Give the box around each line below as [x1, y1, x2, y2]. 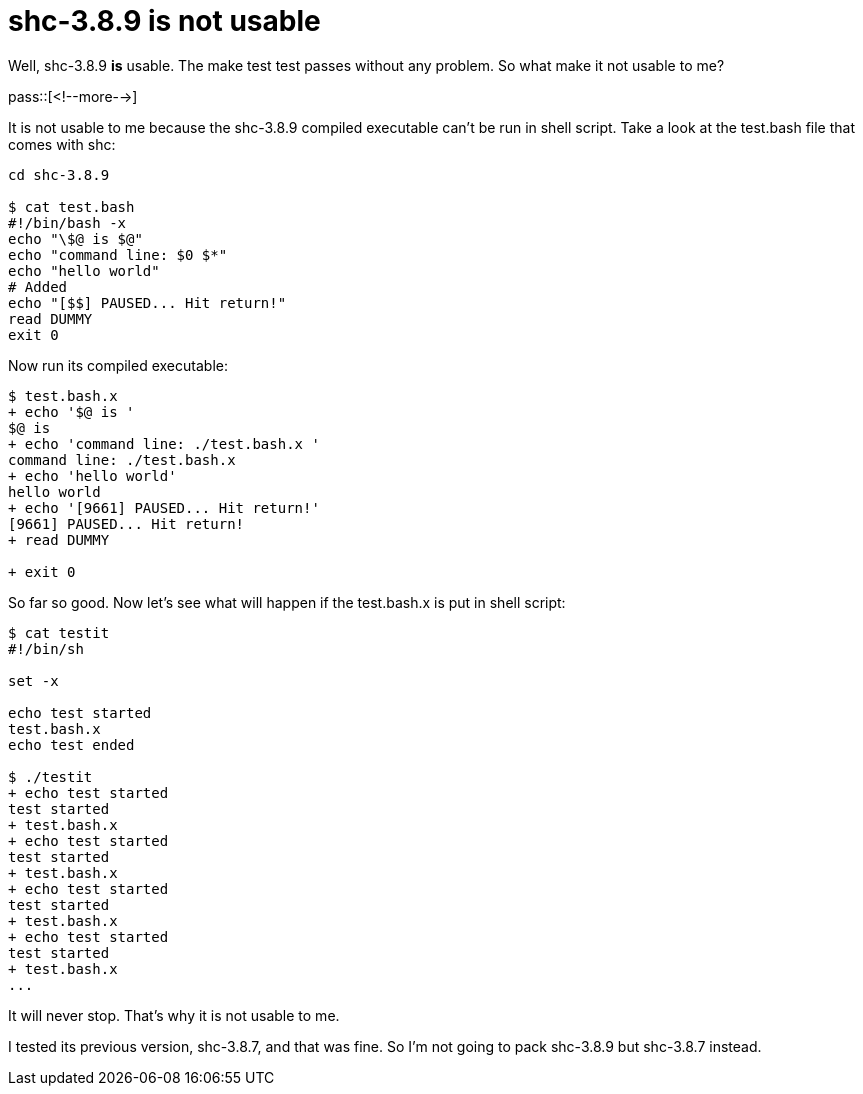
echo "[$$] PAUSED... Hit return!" [8, 294, 287, 311]
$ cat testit [8, 624, 110, 641]
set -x [8, 672, 59, 689]
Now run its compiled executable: [8, 356, 228, 374]
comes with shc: [8, 135, 116, 153]
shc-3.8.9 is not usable [8, 4, 321, 38]
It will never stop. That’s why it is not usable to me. [8, 1006, 340, 1024]
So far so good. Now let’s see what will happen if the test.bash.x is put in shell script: [8, 593, 566, 611]
